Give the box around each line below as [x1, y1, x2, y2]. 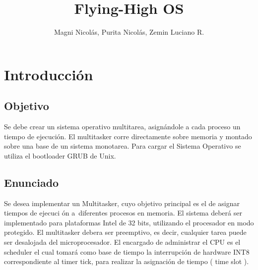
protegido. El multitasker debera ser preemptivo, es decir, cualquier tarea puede [4, 227, 247, 237]
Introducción [4, 64, 93, 84]
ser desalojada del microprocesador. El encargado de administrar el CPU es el [4, 237, 241, 247]
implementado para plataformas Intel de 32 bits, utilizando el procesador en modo [4, 217, 254, 227]
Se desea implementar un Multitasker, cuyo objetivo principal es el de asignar [4, 198, 240, 208]
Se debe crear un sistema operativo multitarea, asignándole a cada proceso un [4, 121, 241, 132]
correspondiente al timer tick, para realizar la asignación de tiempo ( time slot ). [4, 256, 249, 267]
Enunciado [4, 174, 59, 190]
